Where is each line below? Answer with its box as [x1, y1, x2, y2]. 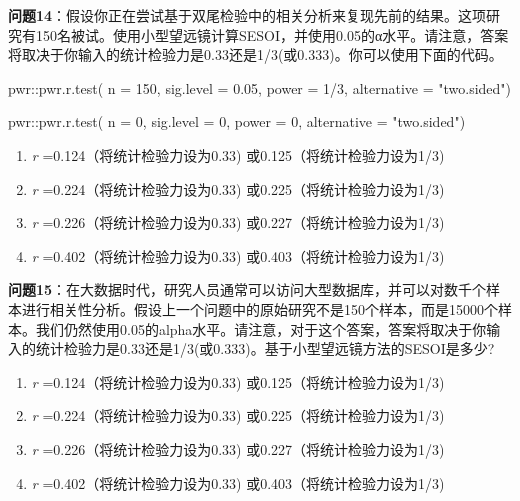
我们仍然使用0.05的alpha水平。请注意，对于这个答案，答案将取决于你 [35, 318, 487, 339]
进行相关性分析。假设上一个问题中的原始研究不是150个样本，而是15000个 [21, 298, 498, 319]
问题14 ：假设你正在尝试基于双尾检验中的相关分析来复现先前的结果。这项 [8, 5, 487, 25]
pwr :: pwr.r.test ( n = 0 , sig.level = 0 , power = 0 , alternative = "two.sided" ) [8, 111, 466, 132]
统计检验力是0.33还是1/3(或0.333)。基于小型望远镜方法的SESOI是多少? [35, 338, 495, 359]
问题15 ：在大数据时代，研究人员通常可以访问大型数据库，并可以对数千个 [8, 279, 487, 300]
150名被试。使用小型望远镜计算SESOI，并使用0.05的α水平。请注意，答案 [35, 24, 509, 45]
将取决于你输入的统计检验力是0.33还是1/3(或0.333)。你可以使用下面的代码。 [8, 44, 503, 65]
